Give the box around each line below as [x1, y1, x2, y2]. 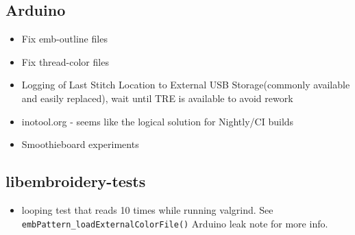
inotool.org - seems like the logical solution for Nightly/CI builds [21, 114, 294, 128]
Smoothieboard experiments [21, 137, 139, 151]
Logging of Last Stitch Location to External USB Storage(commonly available [21, 77, 350, 92]
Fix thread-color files [21, 54, 109, 69]
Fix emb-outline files [21, 32, 108, 46]
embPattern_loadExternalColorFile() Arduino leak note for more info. [21, 216, 328, 230]
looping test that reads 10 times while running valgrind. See [21, 202, 273, 217]
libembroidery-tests [5, 171, 146, 192]
